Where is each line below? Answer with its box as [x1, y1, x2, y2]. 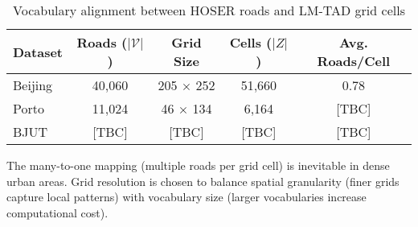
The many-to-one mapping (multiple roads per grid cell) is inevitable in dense [6, 157, 390, 173]
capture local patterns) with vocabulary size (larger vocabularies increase [6, 188, 367, 205]
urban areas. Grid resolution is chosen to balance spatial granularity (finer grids [6, 172, 400, 189]
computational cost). [6, 204, 109, 221]
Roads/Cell [317, 52, 391, 70]
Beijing [13, 76, 53, 94]
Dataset [13, 42, 64, 61]
